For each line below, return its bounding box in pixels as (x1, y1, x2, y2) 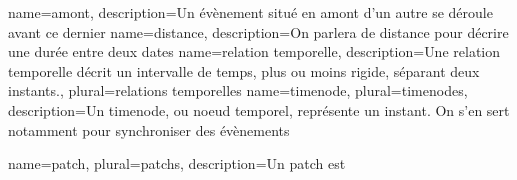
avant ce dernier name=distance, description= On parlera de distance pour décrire (8, 21, 509, 42)
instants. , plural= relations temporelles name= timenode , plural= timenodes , (8, 80, 468, 101)
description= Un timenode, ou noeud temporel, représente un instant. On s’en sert (8, 99, 510, 120)
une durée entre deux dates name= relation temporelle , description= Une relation (8, 41, 501, 62)
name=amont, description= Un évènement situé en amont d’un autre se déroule (8, 2, 493, 22)
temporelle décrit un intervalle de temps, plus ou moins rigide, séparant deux (8, 60, 480, 81)
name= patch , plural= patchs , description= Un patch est (8, 153, 346, 174)
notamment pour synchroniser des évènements (8, 119, 290, 140)
